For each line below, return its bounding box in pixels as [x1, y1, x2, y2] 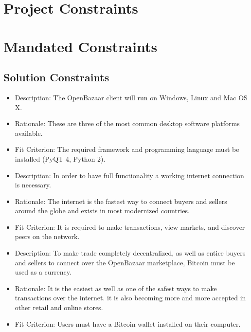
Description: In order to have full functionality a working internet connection [15, 170, 244, 180]
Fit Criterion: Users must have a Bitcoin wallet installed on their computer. [15, 318, 241, 329]
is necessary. [15, 180, 51, 190]
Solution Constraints [3, 70, 109, 85]
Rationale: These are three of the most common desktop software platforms [15, 118, 240, 129]
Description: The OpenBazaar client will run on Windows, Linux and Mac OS [15, 92, 248, 102]
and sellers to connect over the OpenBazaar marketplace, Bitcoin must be [15, 257, 235, 267]
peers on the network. [15, 231, 80, 241]
